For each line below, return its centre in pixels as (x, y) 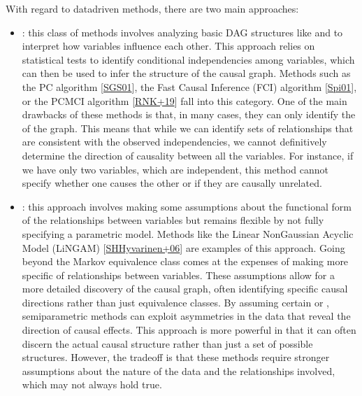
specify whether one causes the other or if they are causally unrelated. (172, 183)
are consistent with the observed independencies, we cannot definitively (174, 142)
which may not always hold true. (92, 384)
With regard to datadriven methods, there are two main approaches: (152, 8)
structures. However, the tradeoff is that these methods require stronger (176, 357)
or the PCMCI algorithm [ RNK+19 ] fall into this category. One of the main (184, 100)
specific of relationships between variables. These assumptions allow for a (178, 275)
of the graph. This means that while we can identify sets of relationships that (188, 128)
